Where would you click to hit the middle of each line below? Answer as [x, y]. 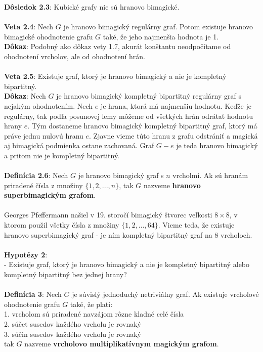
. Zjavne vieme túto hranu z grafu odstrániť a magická [173, 135]
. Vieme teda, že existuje [196, 225]
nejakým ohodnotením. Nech [49, 105]
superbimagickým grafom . [50, 195]
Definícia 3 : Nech [33, 294]
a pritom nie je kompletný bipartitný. [62, 155]
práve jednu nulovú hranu [44, 135]
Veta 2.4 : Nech [29, 27]
